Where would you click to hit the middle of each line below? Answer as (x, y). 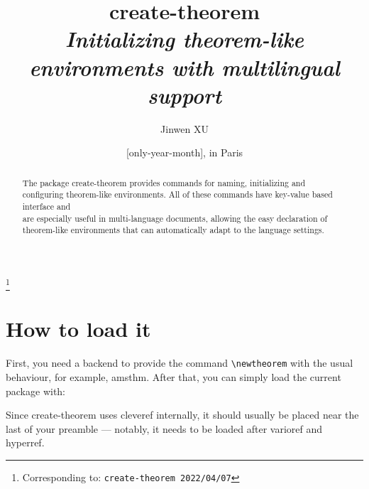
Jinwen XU (184, 128)
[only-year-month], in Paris (184, 152)
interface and (46, 206)
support (184, 95)
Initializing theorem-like (184, 39)
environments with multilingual (184, 67)
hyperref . (25, 442)
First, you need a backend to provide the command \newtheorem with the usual (180, 363)
